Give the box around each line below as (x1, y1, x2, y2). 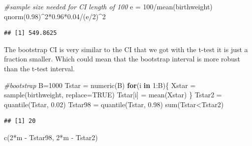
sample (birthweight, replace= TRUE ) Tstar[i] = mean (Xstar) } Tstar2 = (4, 89, 222, 100)
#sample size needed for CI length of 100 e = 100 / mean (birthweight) (4, 1, 213, 11)
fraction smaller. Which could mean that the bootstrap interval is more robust (4, 54, 241, 64)
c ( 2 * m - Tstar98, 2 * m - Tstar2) (4, 132, 98, 142)
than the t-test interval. (4, 63, 75, 73)
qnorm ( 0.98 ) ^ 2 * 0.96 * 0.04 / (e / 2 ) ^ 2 (4, 11, 106, 21)
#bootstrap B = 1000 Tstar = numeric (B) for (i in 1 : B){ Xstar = (4, 80, 196, 90)
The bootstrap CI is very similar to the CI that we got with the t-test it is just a (4, 44, 248, 54)
